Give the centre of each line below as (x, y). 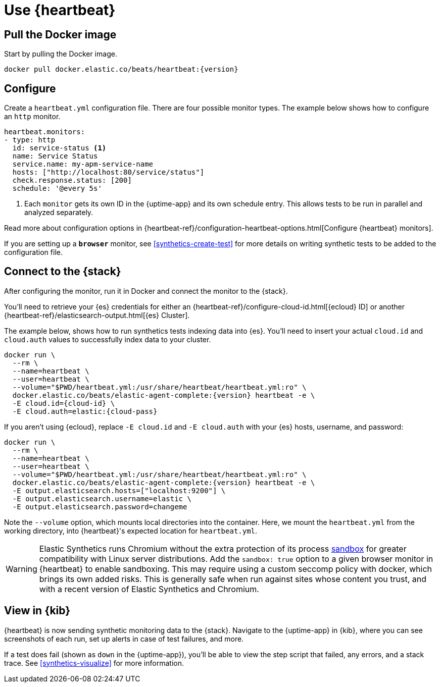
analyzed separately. (59, 213)
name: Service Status (55, 156)
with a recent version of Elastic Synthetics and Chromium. (149, 589)
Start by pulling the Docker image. (61, 54)
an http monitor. (32, 117)
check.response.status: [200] (72, 180)
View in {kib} (37, 611)
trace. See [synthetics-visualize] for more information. (94, 663)
